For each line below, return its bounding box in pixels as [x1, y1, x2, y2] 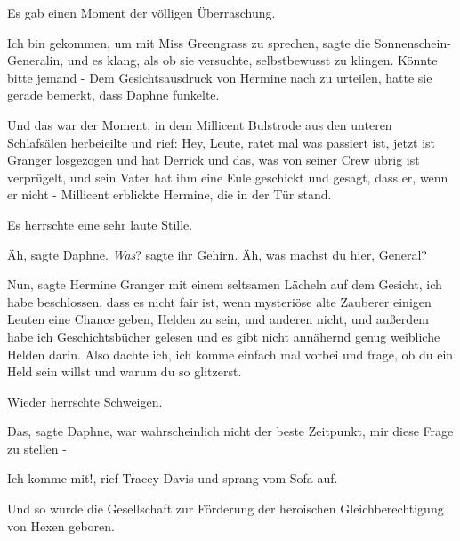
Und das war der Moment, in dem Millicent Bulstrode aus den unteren [7, 115, 392, 133]
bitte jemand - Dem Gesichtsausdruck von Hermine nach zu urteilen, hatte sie [7, 68, 432, 86]
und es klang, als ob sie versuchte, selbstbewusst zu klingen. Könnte [67, 51, 438, 69]
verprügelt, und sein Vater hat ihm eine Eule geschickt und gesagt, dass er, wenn [7, 167, 448, 186]
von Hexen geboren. [7, 516, 115, 535]
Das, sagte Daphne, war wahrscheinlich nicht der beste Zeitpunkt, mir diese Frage [7, 422, 454, 440]
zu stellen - [7, 439, 67, 457]
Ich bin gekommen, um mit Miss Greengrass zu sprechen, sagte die [7, 33, 371, 52]
